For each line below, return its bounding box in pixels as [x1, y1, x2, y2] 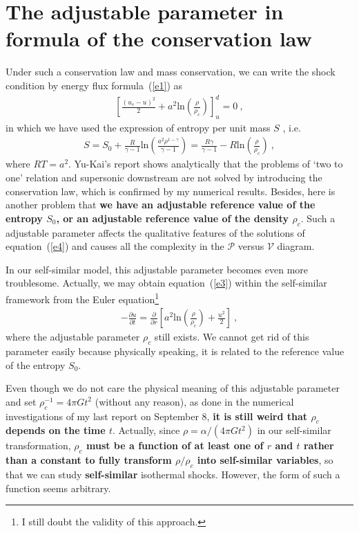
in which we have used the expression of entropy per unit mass [6, 120, 271, 134]
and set [6, 394, 37, 408]
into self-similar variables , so [197, 453, 333, 467]
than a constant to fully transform [6, 453, 172, 467]
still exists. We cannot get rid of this [154, 329, 309, 344]
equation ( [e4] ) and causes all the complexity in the [6, 239, 224, 253]
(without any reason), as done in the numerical [95, 394, 294, 408]
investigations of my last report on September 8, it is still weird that [6, 408, 308, 423]
